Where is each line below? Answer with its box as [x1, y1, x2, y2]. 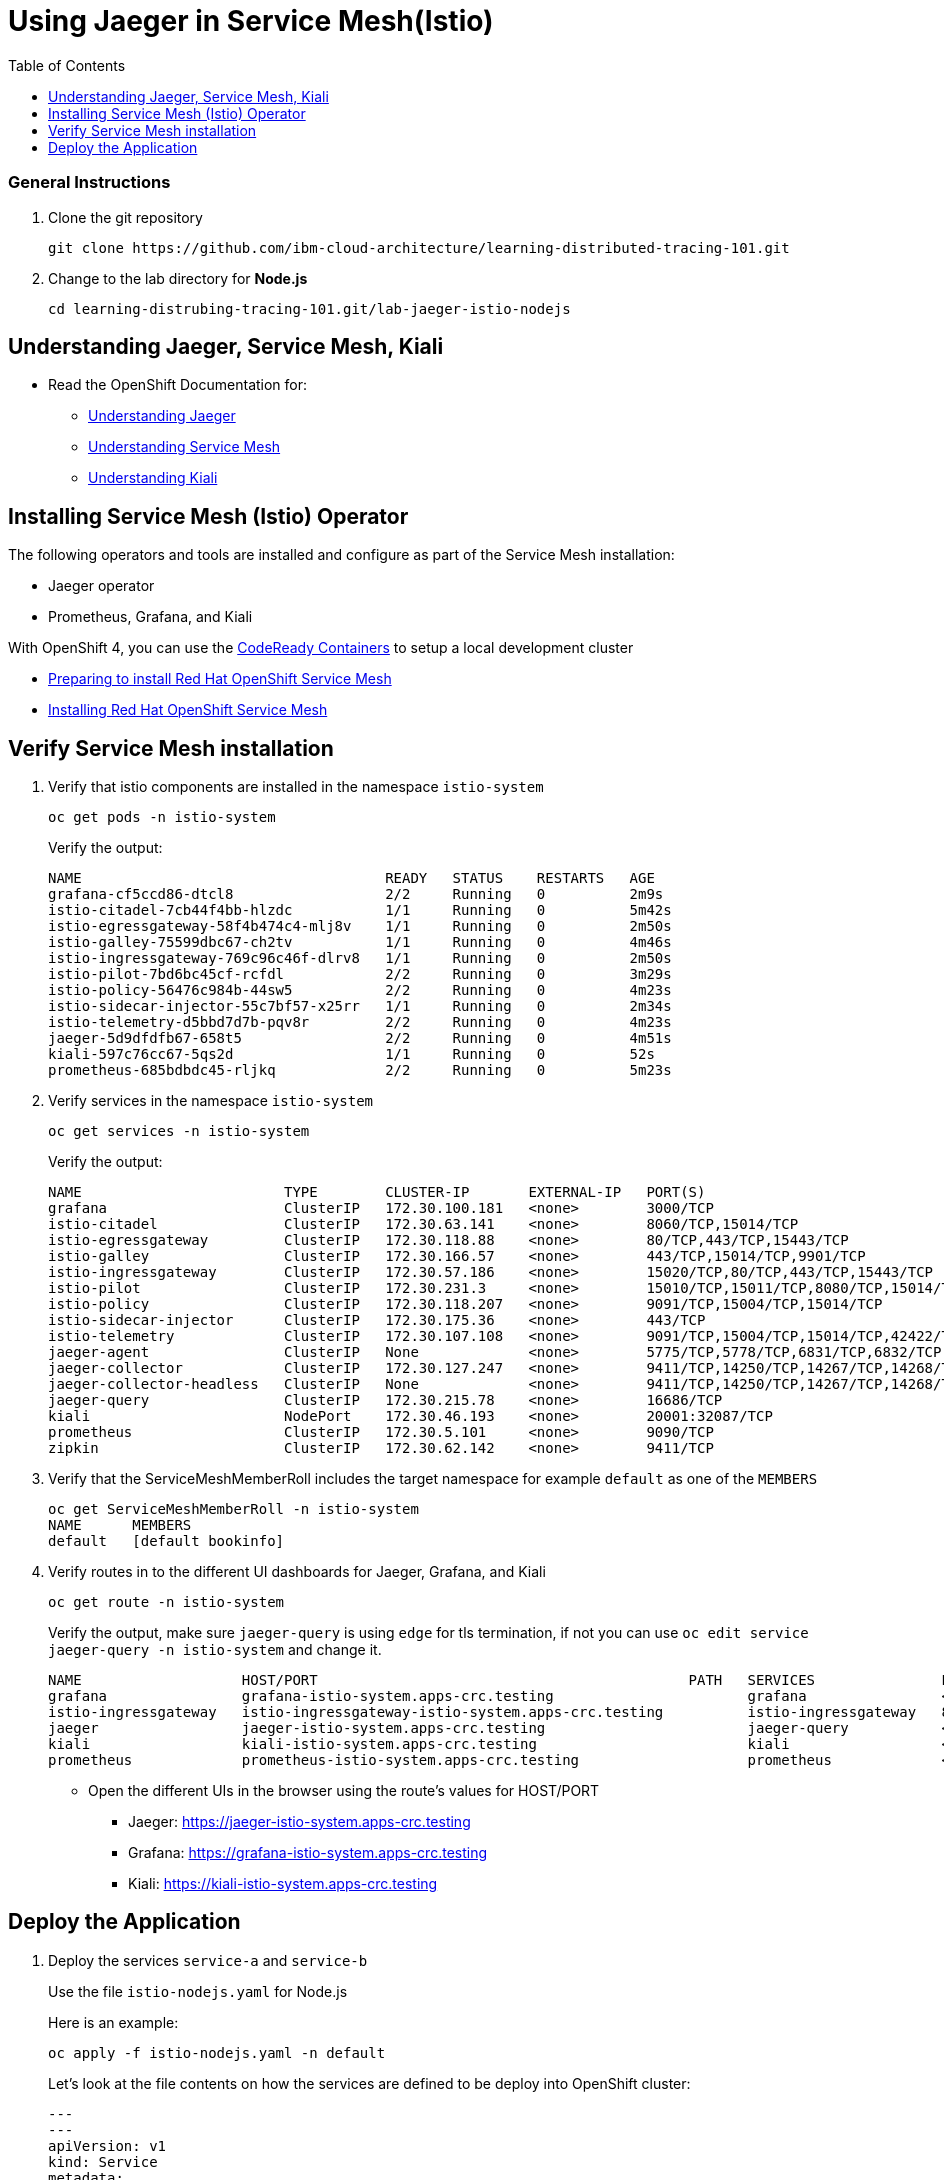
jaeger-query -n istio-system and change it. [48, 1641, 382, 1659]
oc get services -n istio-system [48, 1123, 310, 1140]
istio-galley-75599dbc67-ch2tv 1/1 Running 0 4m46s [48, 934, 672, 951]
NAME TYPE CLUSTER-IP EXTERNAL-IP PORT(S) [48, 1184, 706, 1201]
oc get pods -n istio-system [48, 809, 276, 826]
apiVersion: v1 [48, 2137, 167, 2154]
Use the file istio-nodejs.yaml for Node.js [48, 1982, 348, 2000]
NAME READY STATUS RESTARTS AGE [48, 870, 655, 887]
